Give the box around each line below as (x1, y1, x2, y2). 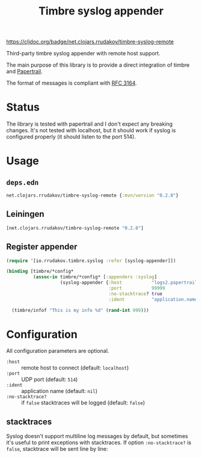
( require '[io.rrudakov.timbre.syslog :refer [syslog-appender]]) (6, 257, 176, 264)
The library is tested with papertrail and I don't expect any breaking (6, 120, 173, 127)
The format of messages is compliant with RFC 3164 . (6, 79, 137, 87)
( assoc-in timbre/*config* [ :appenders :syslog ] (32, 274, 158, 280)
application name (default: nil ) (21, 388, 98, 395)
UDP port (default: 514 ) (21, 376, 78, 383)
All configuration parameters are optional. (6, 347, 109, 355)
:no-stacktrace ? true (108, 290, 163, 297)
